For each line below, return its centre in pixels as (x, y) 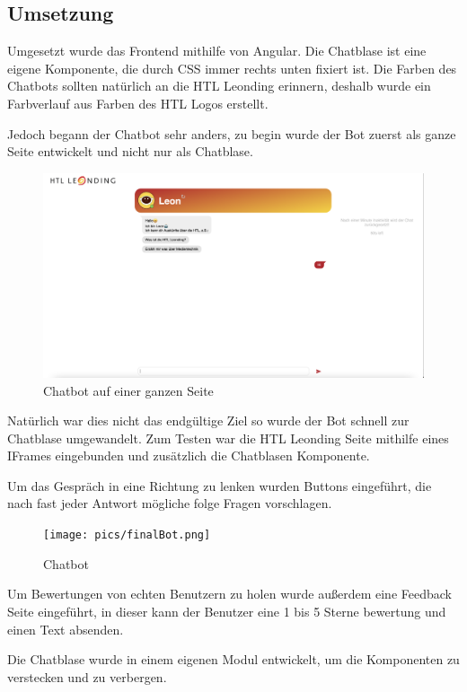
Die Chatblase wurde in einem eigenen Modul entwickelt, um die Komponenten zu (233, 659)
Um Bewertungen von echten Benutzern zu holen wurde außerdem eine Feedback (229, 594)
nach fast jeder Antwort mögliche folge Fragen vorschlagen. (170, 503)
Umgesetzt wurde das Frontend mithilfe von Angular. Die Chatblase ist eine (217, 51)
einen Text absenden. (66, 629)
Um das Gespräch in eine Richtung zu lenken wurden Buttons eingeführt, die (220, 485)
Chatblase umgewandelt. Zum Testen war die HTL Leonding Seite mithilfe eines (228, 438)
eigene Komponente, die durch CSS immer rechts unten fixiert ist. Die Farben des (232, 68)
